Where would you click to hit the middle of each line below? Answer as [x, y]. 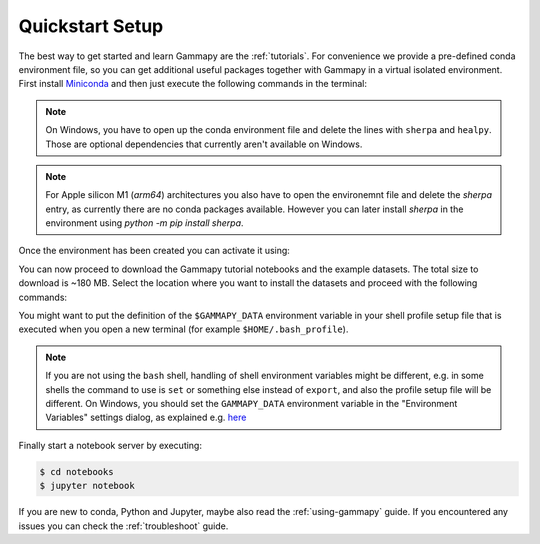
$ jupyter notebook [87, 486]
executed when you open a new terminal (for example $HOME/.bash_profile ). [183, 329]
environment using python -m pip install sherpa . [144, 223]
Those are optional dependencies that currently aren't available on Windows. [204, 144]
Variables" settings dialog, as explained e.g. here [146, 417]
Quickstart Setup [91, 26]
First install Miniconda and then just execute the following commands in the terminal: [192, 84]
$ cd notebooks [76, 471]
